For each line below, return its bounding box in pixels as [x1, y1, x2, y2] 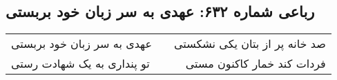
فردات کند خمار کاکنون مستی [185, 55, 326, 72]
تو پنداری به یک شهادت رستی [11, 55, 150, 72]
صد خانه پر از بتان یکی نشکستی [174, 36, 326, 52]
